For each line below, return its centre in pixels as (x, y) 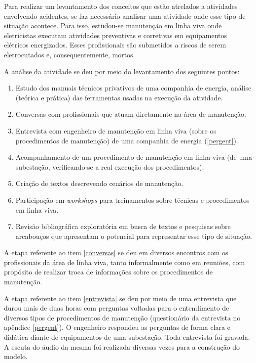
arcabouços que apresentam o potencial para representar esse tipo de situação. (134, 236)
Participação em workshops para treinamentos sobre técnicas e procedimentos (132, 200)
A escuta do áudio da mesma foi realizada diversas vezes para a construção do (122, 346)
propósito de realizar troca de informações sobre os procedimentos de (108, 272)
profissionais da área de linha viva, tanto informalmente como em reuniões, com (125, 262)
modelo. (16, 356)
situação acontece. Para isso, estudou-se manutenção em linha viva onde (113, 25)
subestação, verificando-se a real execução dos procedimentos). (110, 166)
